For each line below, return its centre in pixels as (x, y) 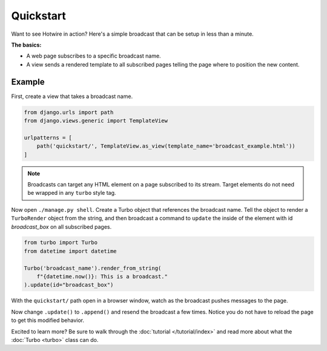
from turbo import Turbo (61, 243)
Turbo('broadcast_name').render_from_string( (93, 268)
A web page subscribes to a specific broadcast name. (94, 56)
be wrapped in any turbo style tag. (72, 193)
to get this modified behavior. (48, 320)
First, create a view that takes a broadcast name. (72, 96)
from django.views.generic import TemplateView (96, 121)
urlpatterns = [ (48, 137)
